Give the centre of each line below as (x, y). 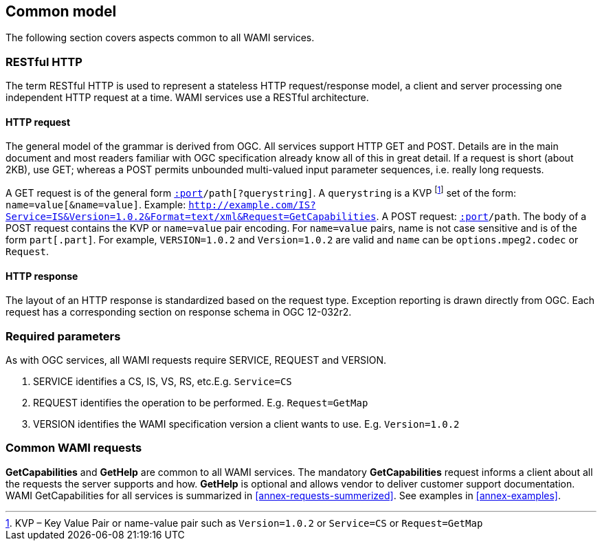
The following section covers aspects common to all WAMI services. (160, 38)
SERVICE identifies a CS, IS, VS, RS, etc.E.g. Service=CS (163, 382)
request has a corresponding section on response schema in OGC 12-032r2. (179, 312)
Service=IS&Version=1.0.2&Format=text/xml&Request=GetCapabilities (191, 217)
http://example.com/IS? (252, 205)
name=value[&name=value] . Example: (96, 205)
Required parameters (63, 336)
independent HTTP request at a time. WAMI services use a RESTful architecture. (187, 98)
